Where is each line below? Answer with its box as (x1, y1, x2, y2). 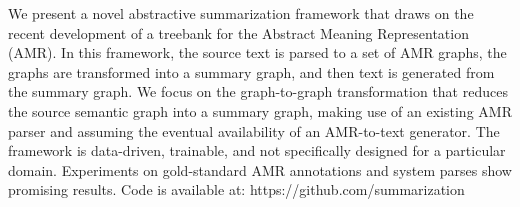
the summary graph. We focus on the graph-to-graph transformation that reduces (8, 81, 508, 102)
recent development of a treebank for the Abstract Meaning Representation (8, 22, 469, 43)
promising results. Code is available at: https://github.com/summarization (8, 179, 465, 200)
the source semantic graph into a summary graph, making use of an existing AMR (8, 100, 512, 121)
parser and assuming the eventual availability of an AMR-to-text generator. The (8, 120, 500, 141)
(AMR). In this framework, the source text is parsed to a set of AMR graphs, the (8, 42, 507, 63)
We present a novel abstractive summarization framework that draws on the (8, 3, 474, 23)
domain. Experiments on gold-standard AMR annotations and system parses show (8, 159, 512, 180)
